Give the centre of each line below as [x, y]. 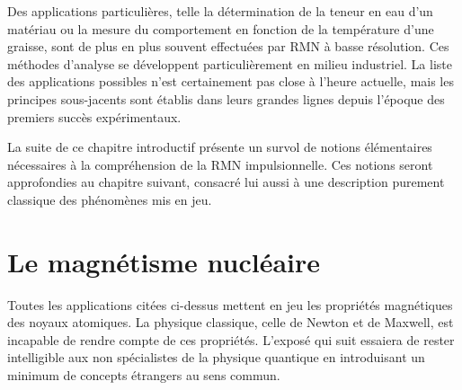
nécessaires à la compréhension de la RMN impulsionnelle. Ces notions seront [220, 164]
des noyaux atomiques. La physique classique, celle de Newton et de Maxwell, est [231, 322]
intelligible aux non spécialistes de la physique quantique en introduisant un [216, 357]
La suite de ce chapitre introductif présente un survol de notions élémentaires [220, 147]
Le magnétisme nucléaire [164, 261]
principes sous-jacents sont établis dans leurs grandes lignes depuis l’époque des [226, 98]
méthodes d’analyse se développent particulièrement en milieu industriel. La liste [230, 63]
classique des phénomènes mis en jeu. [110, 199]
